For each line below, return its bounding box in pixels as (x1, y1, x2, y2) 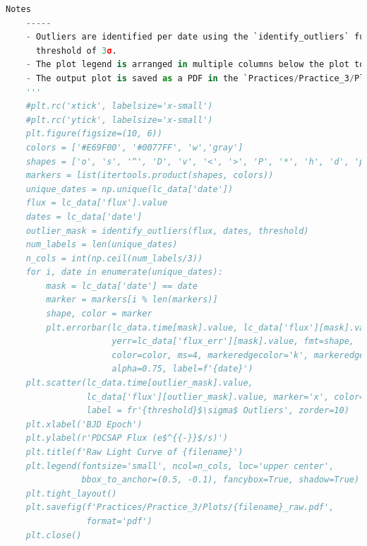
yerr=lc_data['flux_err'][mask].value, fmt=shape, (112, 336, 354, 347)
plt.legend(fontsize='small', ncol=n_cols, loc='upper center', (25, 461, 335, 471)
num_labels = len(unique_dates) (25, 239, 178, 250)
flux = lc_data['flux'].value (25, 198, 168, 208)
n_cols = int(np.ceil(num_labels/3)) (25, 253, 203, 263)
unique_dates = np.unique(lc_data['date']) (25, 184, 234, 194)
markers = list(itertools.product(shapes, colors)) (25, 170, 274, 181)
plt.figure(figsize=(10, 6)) (25, 129, 162, 139)
